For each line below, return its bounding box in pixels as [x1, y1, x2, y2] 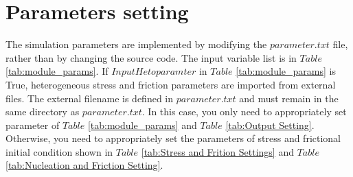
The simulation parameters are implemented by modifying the [5, 37, 267, 51]
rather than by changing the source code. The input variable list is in [5, 50, 297, 64]
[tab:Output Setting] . [225, 117, 315, 132]
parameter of [5, 117, 60, 132]
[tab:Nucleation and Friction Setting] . [5, 158, 163, 172]
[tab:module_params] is [236, 64, 336, 78]
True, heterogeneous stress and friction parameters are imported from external [5, 77, 336, 91]
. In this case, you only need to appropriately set [141, 104, 347, 119]
